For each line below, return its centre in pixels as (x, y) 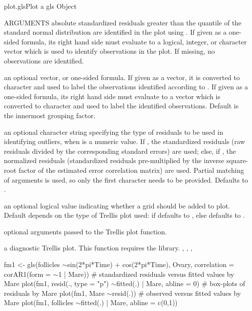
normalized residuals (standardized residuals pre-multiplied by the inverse (114, 160)
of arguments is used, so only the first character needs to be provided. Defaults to (126, 179)
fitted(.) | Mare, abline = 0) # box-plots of (181, 283)
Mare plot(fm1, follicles (39, 302)
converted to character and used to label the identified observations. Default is (121, 106)
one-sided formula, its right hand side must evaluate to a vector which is (112, 96)
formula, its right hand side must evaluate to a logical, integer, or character (134, 41)
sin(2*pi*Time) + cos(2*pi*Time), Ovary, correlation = (151, 264)
